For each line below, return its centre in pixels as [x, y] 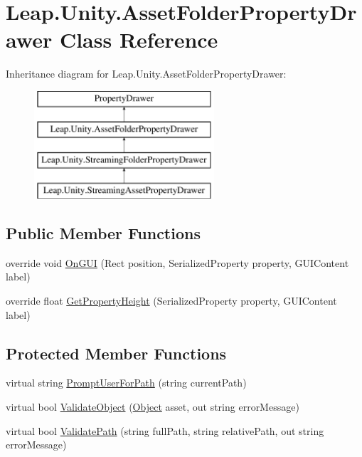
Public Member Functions [103, 233]
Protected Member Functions [116, 353]
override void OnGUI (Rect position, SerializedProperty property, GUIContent [177, 262]
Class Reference [139, 40]
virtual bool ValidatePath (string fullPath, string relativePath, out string [165, 430]
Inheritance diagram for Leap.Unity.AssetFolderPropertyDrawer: [146, 74]
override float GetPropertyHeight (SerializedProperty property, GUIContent [171, 301]
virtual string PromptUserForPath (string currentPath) [126, 383]
